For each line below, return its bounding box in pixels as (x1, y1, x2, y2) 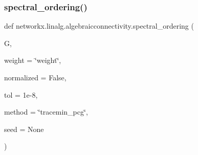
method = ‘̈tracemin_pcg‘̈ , (4, 106, 88, 117)
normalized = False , (4, 72, 67, 82)
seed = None (4, 123, 44, 134)
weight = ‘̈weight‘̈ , (4, 55, 61, 65)
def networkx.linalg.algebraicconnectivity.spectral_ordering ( (4, 20, 194, 31)
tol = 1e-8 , (4, 89, 38, 100)
